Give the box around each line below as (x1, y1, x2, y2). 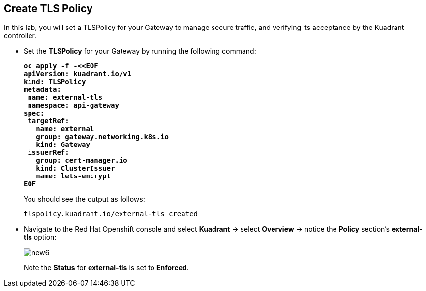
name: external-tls (28, 93, 103, 102)
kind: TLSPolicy (24, 78, 86, 86)
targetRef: (28, 117, 69, 125)
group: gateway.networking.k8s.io (36, 133, 169, 141)
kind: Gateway (36, 141, 90, 149)
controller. (4, 31, 37, 40)
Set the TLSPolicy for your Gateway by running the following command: (24, 47, 256, 56)
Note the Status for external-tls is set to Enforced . (24, 263, 189, 272)
